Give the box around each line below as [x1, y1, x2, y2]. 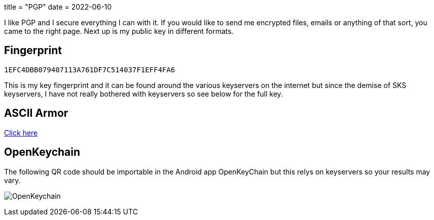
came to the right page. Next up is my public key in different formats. [4, 27, 234, 35]
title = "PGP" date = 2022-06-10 [4, 3, 112, 11]
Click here [4, 128, 38, 137]
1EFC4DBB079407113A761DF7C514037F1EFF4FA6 [4, 65, 175, 74]
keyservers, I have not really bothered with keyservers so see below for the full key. [4, 89, 283, 98]
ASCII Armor [4, 107, 68, 120]
